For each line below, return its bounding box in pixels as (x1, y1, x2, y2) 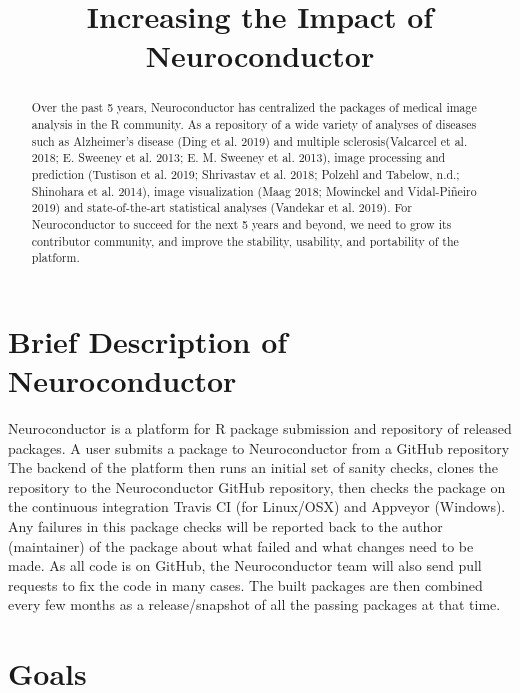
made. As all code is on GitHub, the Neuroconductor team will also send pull (8, 555, 482, 576)
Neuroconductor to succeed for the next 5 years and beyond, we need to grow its (31, 215, 452, 232)
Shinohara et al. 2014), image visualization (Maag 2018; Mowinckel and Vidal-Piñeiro (31, 182, 477, 199)
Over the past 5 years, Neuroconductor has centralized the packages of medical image (31, 99, 477, 116)
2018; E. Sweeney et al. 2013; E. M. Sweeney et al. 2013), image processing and (31, 149, 446, 166)
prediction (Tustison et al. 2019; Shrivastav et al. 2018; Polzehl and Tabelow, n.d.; (31, 165, 460, 182)
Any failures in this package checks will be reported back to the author (8, 516, 443, 537)
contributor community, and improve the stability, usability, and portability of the (31, 232, 459, 249)
